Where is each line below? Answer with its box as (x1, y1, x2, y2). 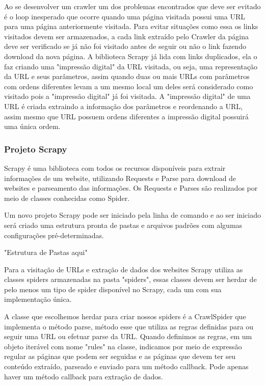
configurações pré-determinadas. (4, 229, 104, 240)
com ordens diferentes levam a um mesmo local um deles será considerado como (4, 81, 253, 91)
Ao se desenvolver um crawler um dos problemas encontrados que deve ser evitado (4, 1, 261, 11)
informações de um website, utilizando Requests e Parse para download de (4, 172, 236, 183)
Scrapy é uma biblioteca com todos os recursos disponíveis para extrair (4, 162, 226, 173)
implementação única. (4, 294, 72, 304)
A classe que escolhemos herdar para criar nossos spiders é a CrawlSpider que (4, 311, 246, 322)
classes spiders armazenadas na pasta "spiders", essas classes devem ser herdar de (4, 274, 257, 285)
